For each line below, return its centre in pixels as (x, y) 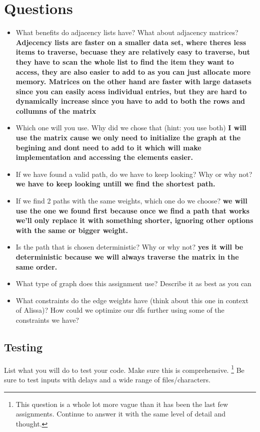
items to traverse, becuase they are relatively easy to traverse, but (133, 52)
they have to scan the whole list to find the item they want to (125, 61)
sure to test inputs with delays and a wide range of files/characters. (107, 380)
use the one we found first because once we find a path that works (132, 210)
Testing (23, 347)
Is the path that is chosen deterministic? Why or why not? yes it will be (129, 247)
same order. (36, 266)
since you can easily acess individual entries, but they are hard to (131, 91)
